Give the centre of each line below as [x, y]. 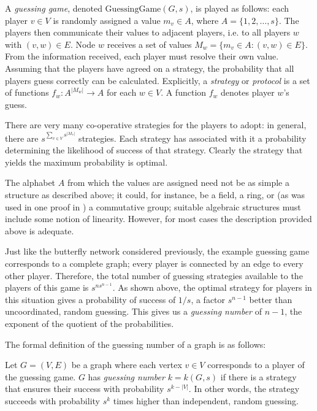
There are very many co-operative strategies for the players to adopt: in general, [156, 125]
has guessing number [126, 376]
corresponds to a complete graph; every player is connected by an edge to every [154, 263]
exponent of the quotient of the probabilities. [90, 323]
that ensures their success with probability [85, 389]
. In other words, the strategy [244, 389]
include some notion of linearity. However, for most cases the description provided [158, 219]
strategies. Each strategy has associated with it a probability [193, 138]
